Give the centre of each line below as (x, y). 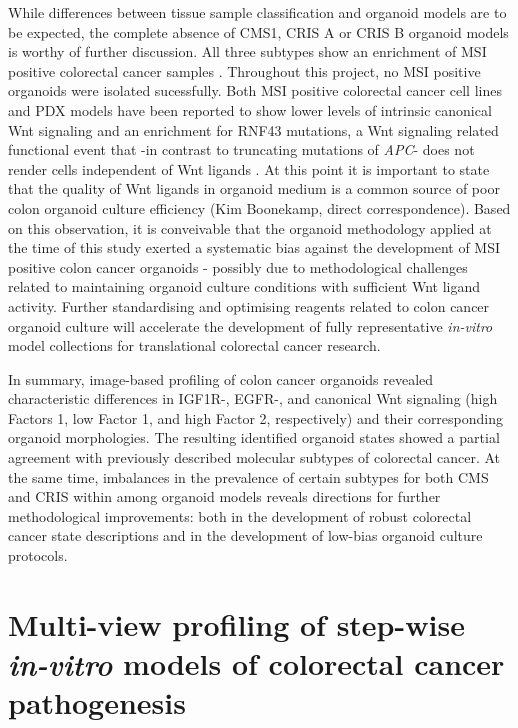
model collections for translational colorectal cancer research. (194, 345)
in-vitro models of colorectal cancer (256, 663)
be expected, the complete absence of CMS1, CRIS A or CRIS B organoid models (258, 31)
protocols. (38, 555)
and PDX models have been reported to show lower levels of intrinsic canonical (250, 109)
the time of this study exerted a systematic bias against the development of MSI (254, 247)
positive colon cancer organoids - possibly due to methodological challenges (238, 266)
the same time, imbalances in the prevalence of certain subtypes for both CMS (248, 476)
